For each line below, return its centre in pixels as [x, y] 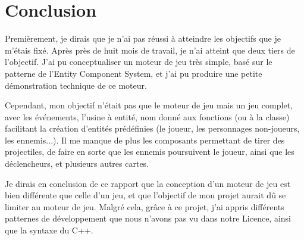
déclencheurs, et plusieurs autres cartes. [77, 163]
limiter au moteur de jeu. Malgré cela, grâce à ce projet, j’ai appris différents [145, 206]
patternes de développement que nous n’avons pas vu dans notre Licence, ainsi [148, 218]
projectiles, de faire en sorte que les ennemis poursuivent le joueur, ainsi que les [150, 152]
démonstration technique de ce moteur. [76, 85]
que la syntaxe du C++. [49, 230]
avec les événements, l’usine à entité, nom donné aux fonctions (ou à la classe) [147, 116]
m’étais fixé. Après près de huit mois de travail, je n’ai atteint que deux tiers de [150, 50]
